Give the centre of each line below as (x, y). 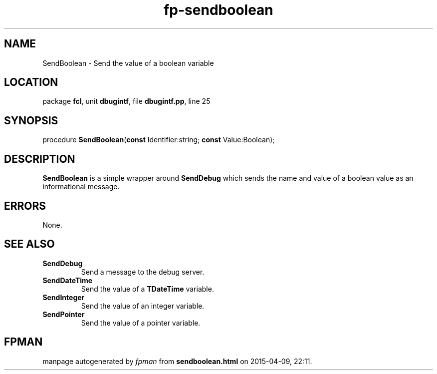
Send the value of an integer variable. (143, 306)
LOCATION (31, 82)
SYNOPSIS (31, 120)
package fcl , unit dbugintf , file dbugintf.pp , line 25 (126, 101)
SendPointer (64, 314)
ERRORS (25, 206)
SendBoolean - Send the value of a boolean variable (128, 63)
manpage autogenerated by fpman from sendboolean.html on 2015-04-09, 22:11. (177, 361)
